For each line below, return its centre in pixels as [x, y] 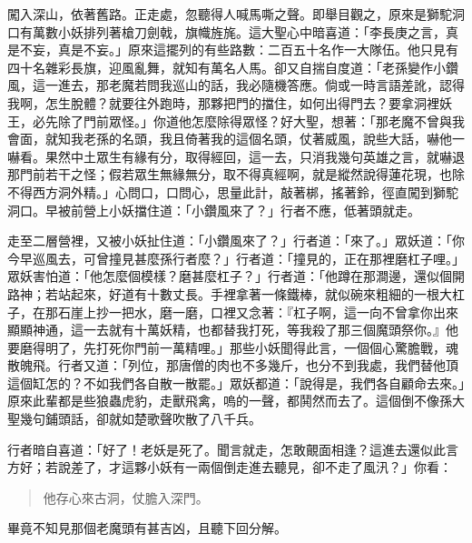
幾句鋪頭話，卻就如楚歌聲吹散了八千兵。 [140, 419]
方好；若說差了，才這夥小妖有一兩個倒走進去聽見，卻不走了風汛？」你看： [230, 467]
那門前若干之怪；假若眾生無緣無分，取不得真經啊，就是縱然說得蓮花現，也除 [236, 174]
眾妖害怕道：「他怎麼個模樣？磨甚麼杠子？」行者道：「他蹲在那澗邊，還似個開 [236, 276]
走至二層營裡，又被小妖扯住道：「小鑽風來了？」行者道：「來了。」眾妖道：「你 [236, 241]
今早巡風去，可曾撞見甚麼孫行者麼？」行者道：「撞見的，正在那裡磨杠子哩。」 [236, 258]
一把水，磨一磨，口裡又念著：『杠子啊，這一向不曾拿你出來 [283, 312]
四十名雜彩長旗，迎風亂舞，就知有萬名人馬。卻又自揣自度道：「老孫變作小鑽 [233, 67]
